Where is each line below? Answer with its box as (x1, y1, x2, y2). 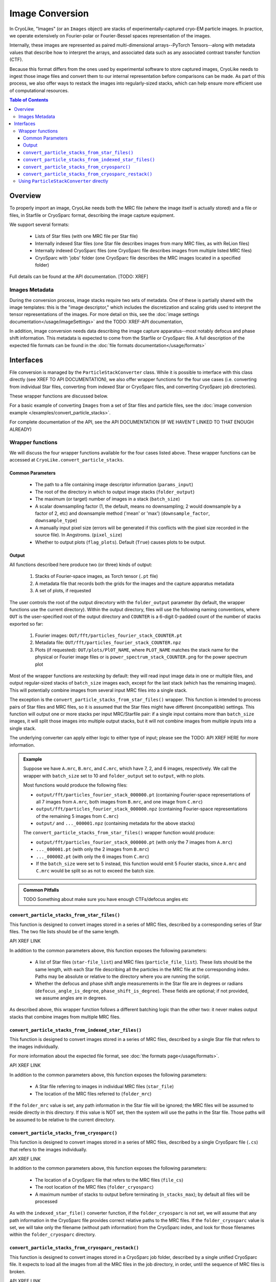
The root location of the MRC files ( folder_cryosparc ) (35, 1184, 154, 1190)
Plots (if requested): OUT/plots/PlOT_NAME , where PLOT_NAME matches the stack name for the (35, 647, 239, 653)
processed (35, 1198, 58, 1205)
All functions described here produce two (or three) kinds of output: (9, 562, 153, 568)
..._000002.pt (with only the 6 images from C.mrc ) (36, 853, 149, 859)
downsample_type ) (35, 517, 78, 524)
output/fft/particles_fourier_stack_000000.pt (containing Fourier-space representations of (36, 791, 250, 797)
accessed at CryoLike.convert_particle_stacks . (9, 457, 124, 463)
